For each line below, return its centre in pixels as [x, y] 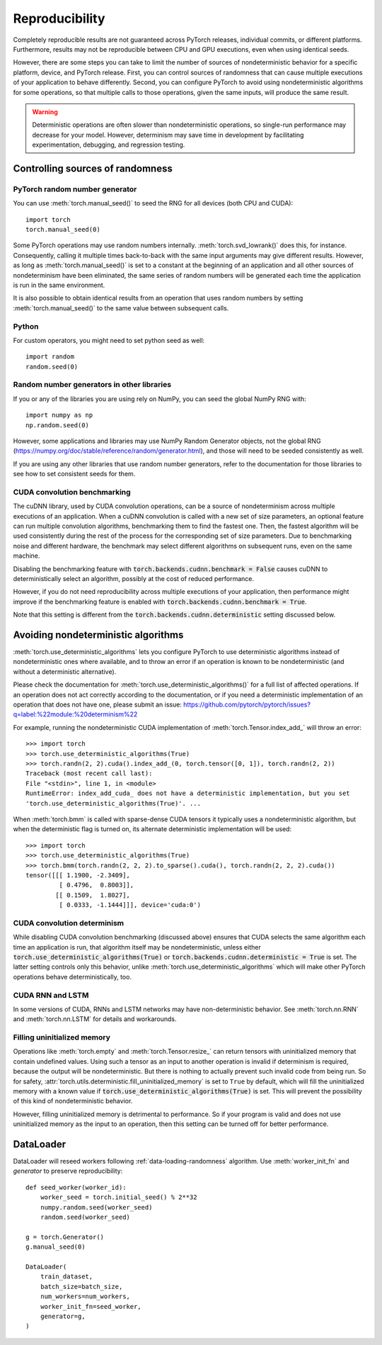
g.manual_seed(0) [56, 1247]
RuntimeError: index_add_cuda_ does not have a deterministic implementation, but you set [188, 793]
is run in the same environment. [59, 285]
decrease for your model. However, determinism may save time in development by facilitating [168, 135]
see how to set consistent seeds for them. [74, 474]
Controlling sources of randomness [93, 168]
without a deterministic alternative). [65, 671]
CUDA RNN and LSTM [51, 995]
